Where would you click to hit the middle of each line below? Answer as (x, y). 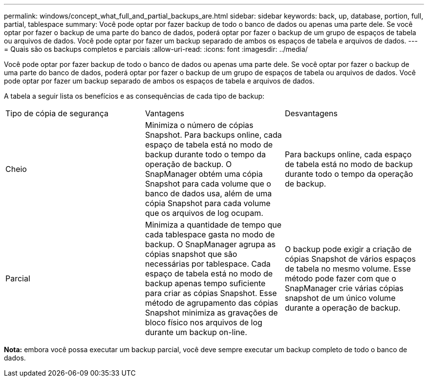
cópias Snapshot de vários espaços (350, 259)
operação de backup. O (188, 164)
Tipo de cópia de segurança (57, 113)
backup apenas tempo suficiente (205, 283)
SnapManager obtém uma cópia (204, 174)
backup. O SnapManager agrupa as (210, 244)
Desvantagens (311, 113)
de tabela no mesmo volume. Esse (348, 269)
